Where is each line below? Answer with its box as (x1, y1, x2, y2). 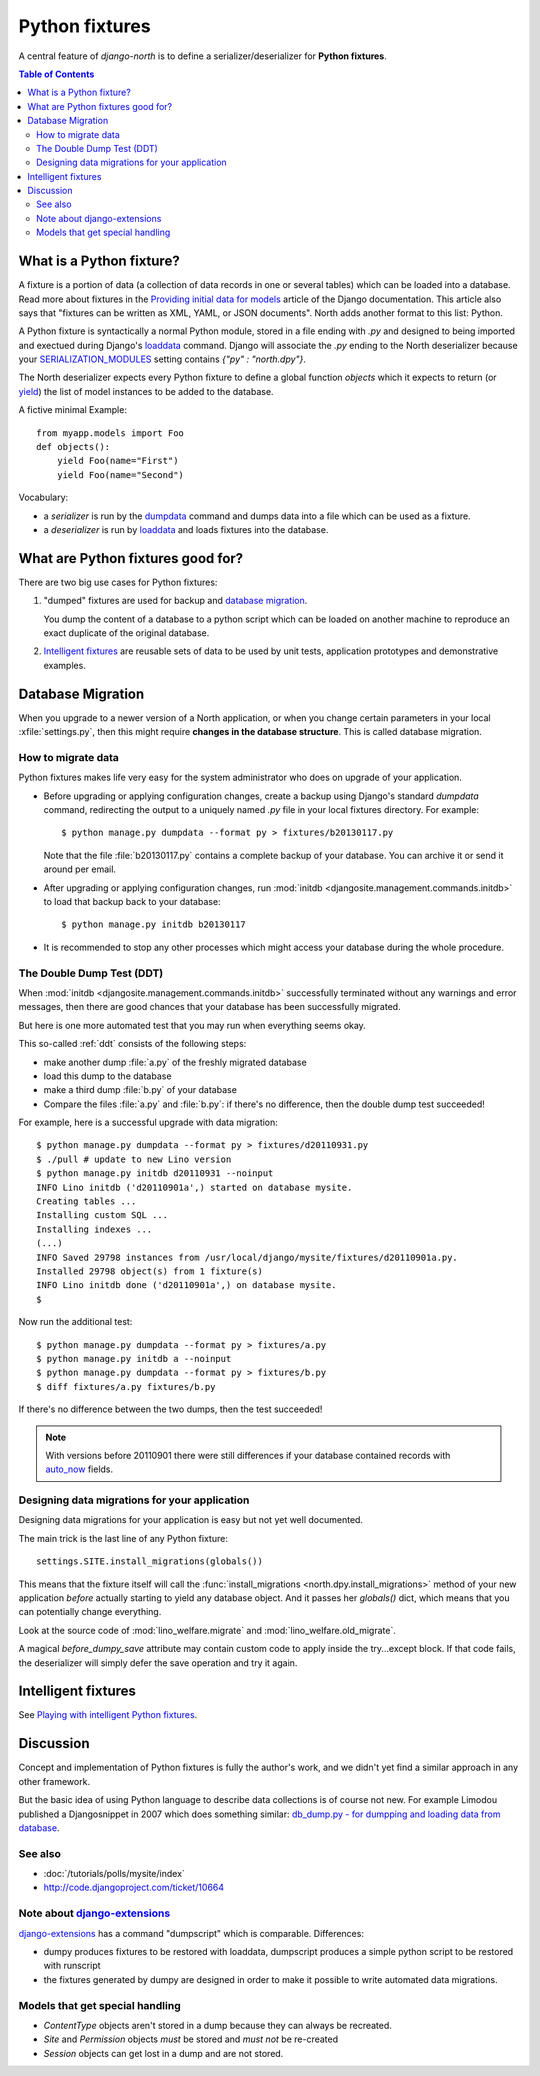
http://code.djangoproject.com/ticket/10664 (43, 1881, 225, 1894)
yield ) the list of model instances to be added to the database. (18, 385, 274, 397)
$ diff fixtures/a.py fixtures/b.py (36, 1381, 216, 1392)
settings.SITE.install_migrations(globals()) (36, 1556, 264, 1567)
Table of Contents (18, 68, 95, 80)
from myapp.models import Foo (36, 427, 185, 439)
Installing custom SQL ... (36, 1210, 169, 1221)
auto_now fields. (45, 1463, 114, 1475)
